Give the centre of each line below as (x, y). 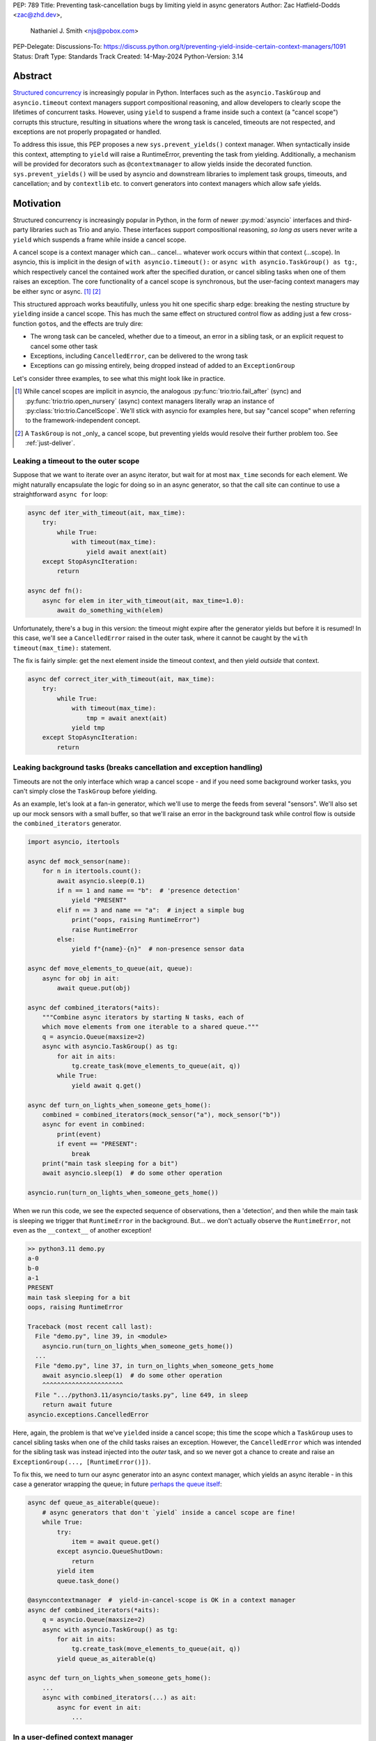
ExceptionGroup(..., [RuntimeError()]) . (82, 1462)
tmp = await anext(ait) (126, 718)
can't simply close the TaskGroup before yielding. (85, 791)
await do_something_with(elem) (110, 610)
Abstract (32, 76)
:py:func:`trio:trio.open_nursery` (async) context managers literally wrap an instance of (150, 401)
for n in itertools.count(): (92, 871)
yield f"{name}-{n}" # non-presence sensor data (158, 949)
